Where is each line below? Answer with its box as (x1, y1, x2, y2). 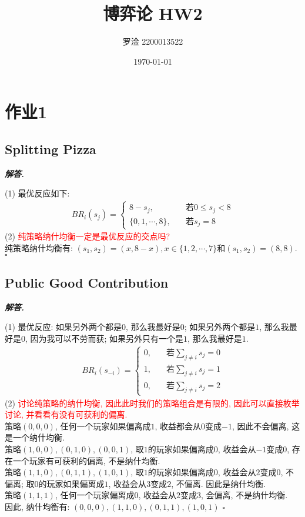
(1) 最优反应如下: (5, 187, 70, 199)
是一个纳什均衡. (5, 431, 65, 443)
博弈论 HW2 (103, 1, 203, 25)
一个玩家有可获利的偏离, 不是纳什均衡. (12, 454, 160, 466)
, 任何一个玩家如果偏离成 (55, 419, 151, 432)
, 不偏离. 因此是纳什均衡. (171, 477, 266, 489)
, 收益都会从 (155, 419, 202, 432)
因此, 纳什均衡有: (5, 500, 70, 512)
